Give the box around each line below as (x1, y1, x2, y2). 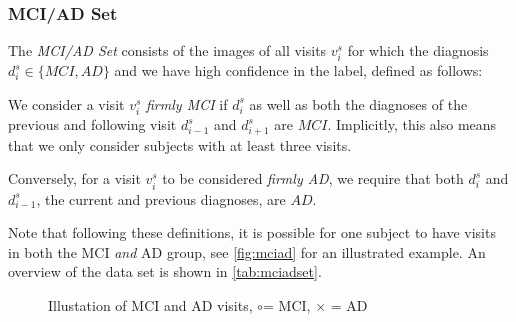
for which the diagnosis (347, 40, 489, 61)
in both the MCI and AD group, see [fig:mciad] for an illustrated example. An (8, 241, 486, 262)
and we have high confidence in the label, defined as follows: (114, 60, 483, 81)
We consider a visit (8, 93, 125, 114)
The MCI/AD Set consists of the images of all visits (8, 40, 327, 61)
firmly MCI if (146, 93, 228, 114)
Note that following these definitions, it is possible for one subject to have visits (8, 222, 496, 243)
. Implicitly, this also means (327, 114, 497, 135)
